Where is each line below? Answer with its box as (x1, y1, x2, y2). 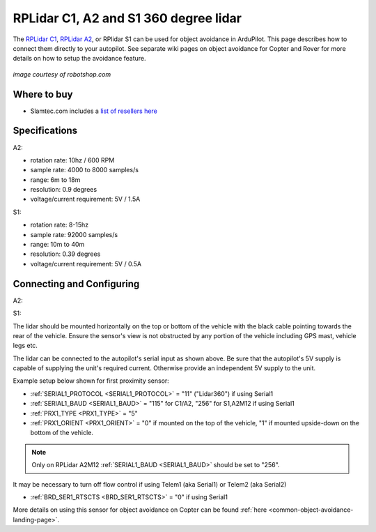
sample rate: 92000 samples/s (30, 230, 118, 238)
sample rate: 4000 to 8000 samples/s (30, 166, 139, 174)
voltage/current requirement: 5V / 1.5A (30, 195, 141, 204)
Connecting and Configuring (13, 278, 140, 289)
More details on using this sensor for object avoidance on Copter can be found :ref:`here (13, 506, 267, 514)
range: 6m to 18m (30, 175, 81, 184)
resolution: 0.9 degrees (30, 185, 97, 194)
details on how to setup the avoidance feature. (13, 54, 146, 63)
